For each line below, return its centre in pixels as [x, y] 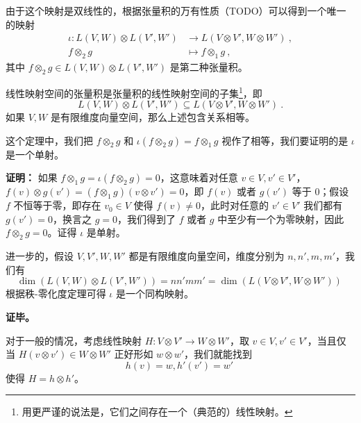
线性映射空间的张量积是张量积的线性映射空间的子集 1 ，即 [134, 92]
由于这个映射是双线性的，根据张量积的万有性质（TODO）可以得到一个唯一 [176, 10]
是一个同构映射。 [154, 293]
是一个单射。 [35, 154]
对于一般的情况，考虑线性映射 [74, 340]
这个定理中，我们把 [49, 140]
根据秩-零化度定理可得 [56, 293]
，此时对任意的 [235, 205]
